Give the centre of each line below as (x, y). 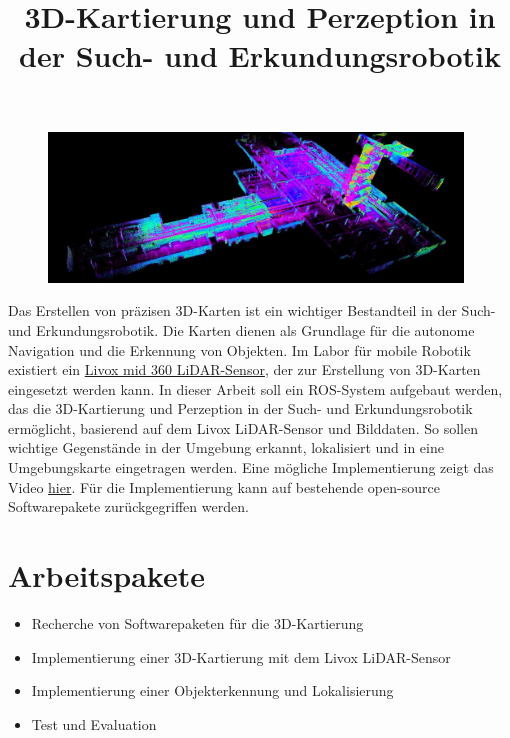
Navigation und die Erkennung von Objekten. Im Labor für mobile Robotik (239, 349)
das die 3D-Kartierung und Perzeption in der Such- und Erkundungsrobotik (240, 408)
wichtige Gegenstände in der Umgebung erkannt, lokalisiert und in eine (226, 447)
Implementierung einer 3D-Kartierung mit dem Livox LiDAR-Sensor (241, 656)
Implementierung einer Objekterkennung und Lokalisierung (212, 690)
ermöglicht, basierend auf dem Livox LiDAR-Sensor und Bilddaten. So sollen (243, 427)
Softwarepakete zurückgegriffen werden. (128, 506)
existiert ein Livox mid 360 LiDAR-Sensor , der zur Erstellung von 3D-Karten (244, 369)
